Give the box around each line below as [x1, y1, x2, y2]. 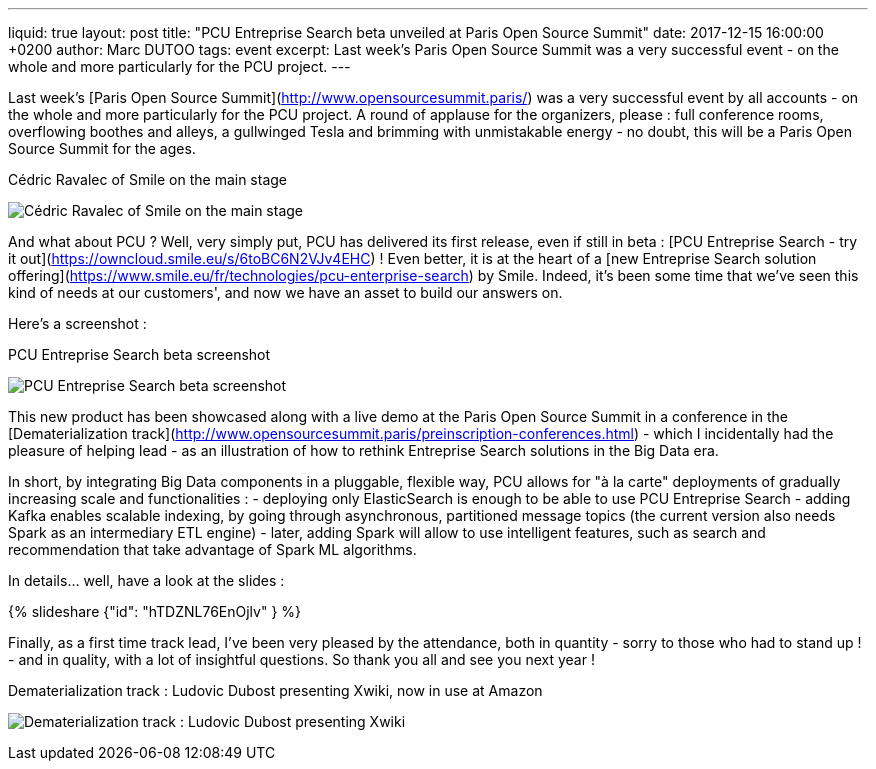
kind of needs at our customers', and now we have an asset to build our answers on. [8, 284, 563, 301]
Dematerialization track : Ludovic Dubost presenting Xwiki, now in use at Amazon [8, 682, 543, 699]
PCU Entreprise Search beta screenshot [8, 346, 271, 363]
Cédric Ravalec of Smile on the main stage [8, 171, 288, 188]
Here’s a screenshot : [8, 315, 147, 332]
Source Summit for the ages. [8, 140, 196, 157]
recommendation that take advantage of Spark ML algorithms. [8, 541, 417, 558]
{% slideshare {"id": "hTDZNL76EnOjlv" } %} [8, 603, 301, 620]
